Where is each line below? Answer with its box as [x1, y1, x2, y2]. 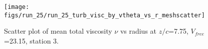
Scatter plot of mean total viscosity [4, 26, 112, 36]
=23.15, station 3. [4, 35, 59, 46]
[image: [4, 3, 30, 10]
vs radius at [120, 26, 157, 36]
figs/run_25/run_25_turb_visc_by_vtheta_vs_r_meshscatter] [4, 11, 205, 19]
